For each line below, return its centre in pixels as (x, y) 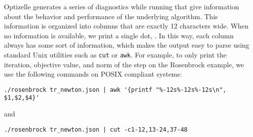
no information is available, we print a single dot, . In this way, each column (119, 35)
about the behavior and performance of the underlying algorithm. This (111, 16)
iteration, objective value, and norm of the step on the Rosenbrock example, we (124, 64)
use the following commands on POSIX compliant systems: (93, 74)
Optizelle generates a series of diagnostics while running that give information (122, 6)
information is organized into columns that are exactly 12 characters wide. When (126, 26)
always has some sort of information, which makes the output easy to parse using (127, 45)
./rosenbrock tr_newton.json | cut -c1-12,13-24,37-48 (96, 129)
